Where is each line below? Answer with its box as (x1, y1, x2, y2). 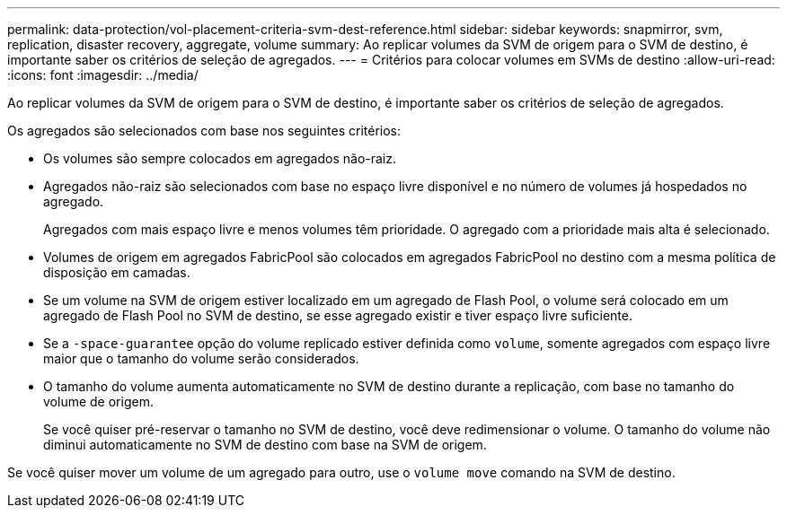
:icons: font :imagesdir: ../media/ (7, 67, 199, 83)
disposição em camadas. (43, 265, 190, 280)
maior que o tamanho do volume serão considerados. (43, 351, 359, 366)
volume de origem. (43, 394, 154, 409)
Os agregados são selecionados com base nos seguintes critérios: (7, 123, 401, 138)
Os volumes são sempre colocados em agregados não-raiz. (43, 151, 397, 166)
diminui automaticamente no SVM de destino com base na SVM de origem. (43, 437, 487, 452)
